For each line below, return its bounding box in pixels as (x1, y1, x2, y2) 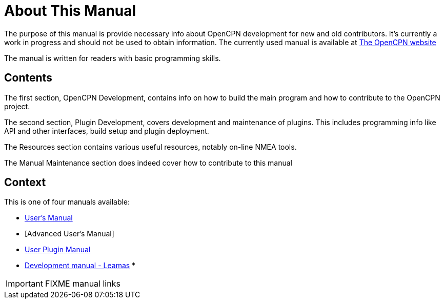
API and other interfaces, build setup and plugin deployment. (4, 126, 209, 135)
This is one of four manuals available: (4, 197, 130, 207)
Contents (4, 71, 52, 85)
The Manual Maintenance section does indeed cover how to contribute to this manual (4, 158, 292, 167)
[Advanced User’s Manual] (25, 229, 114, 238)
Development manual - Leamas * (25, 261, 136, 270)
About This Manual (4, 2, 136, 19)
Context (4, 176, 46, 189)
